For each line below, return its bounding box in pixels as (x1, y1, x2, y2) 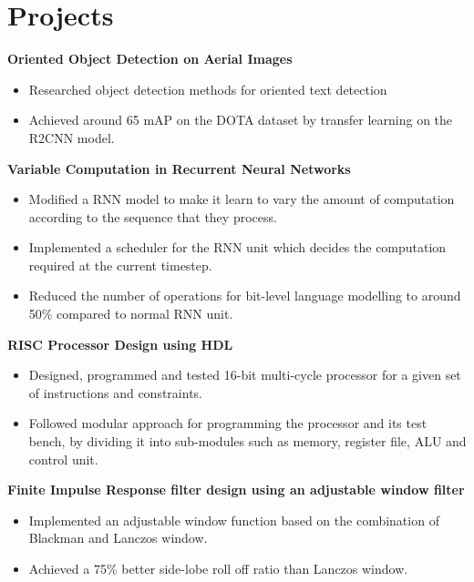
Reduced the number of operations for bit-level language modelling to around (28, 286, 461, 305)
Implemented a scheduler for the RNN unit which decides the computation (28, 238, 447, 257)
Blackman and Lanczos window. (28, 528, 208, 547)
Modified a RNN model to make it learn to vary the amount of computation (28, 189, 455, 209)
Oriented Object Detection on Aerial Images (7, 49, 293, 68)
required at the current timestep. (28, 255, 212, 274)
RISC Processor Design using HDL (7, 334, 233, 353)
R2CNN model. (28, 128, 115, 147)
